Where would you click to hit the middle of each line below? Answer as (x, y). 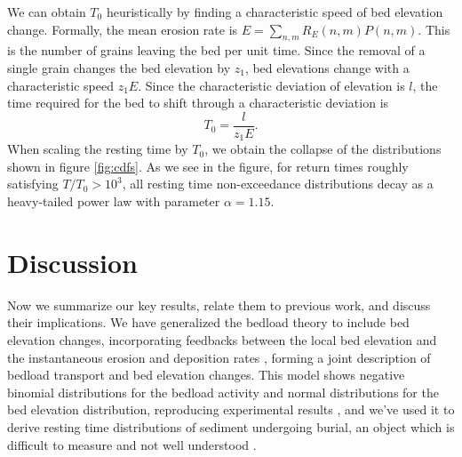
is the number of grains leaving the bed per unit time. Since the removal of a (216, 50)
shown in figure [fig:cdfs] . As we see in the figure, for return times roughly (208, 166)
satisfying (33, 184)
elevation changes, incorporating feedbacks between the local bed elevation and (222, 339)
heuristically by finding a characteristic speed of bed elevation (275, 12)
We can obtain (47, 12)
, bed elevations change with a (327, 67)
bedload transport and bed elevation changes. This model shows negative (206, 375)
